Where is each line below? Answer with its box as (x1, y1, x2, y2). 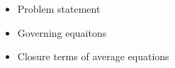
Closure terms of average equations (17, 49, 169, 64)
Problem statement (17, 1, 101, 16)
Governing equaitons (17, 25, 107, 40)
